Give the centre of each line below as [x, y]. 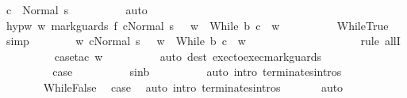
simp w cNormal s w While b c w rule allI [203, 41]
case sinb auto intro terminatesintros [197, 72]
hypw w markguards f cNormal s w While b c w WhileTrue [197, 25]
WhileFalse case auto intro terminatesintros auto [193, 87]
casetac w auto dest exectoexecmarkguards [188, 56]
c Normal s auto [77, 9]
